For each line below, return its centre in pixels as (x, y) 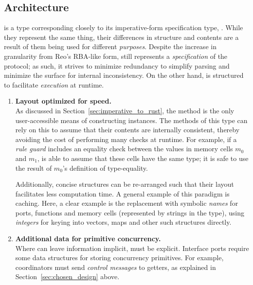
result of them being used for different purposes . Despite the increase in (110, 46)
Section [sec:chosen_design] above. (67, 276)
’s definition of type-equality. (105, 168)
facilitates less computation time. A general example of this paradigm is (122, 193)
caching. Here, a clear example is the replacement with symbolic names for (127, 203)
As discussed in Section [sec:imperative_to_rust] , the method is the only (125, 110)
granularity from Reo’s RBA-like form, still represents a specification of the (116, 56)
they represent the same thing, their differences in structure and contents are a (121, 37)
